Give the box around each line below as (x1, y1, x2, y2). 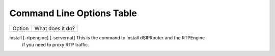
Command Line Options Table (9, 8, 137, 19)
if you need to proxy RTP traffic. (22, 41, 89, 47)
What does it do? (34, 25, 75, 32)
